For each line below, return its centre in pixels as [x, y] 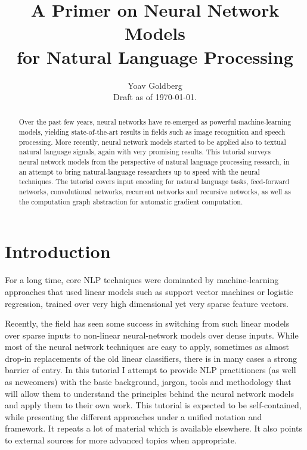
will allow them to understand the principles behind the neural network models [149, 393]
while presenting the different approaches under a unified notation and [134, 416]
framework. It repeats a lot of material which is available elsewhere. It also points [154, 428]
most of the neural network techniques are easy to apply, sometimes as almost [147, 347]
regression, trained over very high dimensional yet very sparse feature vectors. [147, 303]
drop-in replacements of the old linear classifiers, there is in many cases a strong [151, 358]
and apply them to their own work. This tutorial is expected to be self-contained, [153, 405]
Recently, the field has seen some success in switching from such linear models [147, 323]
